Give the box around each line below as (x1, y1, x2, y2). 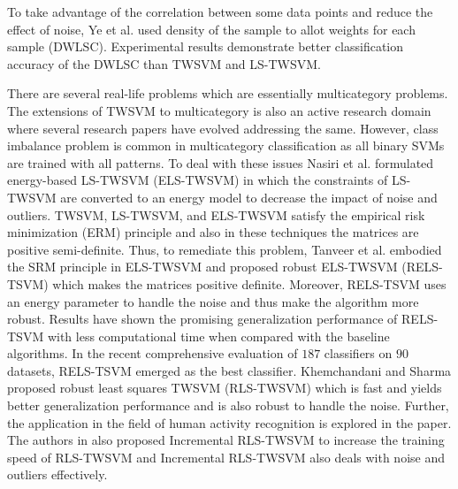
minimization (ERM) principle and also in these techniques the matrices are (7, 223, 419, 241)
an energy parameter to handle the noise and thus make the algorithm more (7, 292, 419, 310)
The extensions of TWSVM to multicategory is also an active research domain (7, 101, 431, 119)
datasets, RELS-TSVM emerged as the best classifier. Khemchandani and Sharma (7, 361, 452, 379)
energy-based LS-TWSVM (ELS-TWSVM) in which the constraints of (7, 171, 388, 189)
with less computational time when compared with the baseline (47, 326, 390, 345)
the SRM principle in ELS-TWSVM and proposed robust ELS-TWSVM (7, 257, 398, 276)
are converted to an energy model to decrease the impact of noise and (60, 187, 438, 206)
